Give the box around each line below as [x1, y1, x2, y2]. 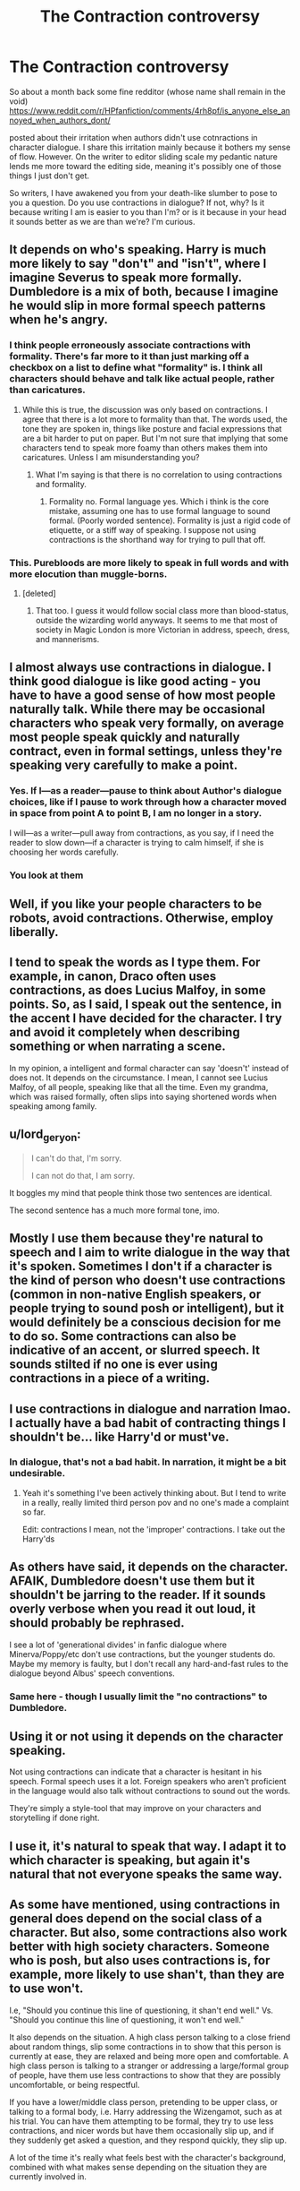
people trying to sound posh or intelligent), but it [9, 1301, 284, 1316]
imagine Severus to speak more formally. [9, 271, 243, 286]
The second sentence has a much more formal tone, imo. [9, 1205, 221, 1216]
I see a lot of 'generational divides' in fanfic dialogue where [9, 1639, 228, 1650]
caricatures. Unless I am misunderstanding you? [21, 451, 200, 462]
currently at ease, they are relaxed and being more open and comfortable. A [9, 2050, 289, 2061]
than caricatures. [9, 383, 87, 396]
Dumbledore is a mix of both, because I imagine [9, 284, 279, 299]
